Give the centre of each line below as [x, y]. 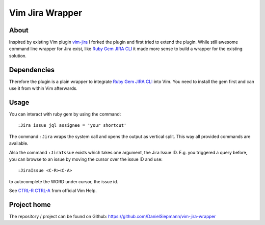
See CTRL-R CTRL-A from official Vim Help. [53, 191]
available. [19, 143]
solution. [18, 56]
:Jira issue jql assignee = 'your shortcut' [72, 126]
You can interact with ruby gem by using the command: [65, 114]
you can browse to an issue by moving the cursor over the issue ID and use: [86, 159]
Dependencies [32, 70]
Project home [30, 205]
